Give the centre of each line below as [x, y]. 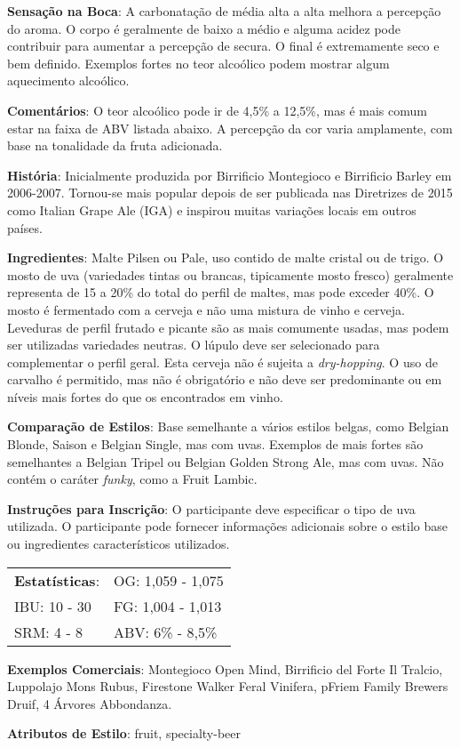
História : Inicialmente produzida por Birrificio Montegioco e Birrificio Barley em [230, 175]
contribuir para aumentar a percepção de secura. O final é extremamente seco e [223, 46]
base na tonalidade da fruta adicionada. [115, 145]
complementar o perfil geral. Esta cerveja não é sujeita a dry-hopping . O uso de [222, 362]
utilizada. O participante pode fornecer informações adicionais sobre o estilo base [228, 526]
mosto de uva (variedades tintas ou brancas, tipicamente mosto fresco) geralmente [230, 274]
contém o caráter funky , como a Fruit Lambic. [132, 479]
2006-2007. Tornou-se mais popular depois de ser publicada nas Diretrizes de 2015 [230, 193]
